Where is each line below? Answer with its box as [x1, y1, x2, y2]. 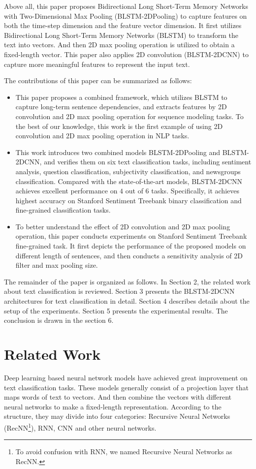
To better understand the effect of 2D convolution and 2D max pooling [15, 221, 230, 231]
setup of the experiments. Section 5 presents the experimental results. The [4, 305, 228, 315]
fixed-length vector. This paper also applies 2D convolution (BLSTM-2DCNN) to [4, 49, 249, 59]
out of [125, 186, 143, 196]
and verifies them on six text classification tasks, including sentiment [44, 156, 252, 167]
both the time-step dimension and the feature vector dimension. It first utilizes [4, 20, 242, 31]
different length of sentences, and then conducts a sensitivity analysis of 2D [15, 250, 243, 260]
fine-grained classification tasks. [15, 205, 111, 215]
